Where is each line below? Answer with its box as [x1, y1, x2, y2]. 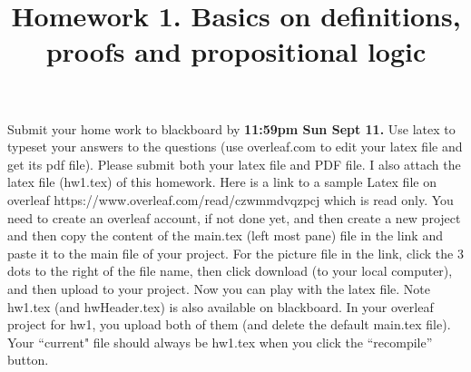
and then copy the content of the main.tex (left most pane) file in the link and [7, 226, 443, 245]
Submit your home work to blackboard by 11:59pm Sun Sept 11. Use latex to [7, 119, 456, 138]
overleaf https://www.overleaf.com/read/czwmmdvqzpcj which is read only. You [7, 190, 454, 209]
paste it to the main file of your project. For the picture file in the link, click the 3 [7, 243, 464, 262]
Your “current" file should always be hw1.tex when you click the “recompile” [7, 332, 433, 351]
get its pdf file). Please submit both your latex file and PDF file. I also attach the [7, 154, 461, 173]
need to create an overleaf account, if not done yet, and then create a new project [7, 208, 461, 227]
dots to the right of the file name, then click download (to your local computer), [7, 261, 453, 280]
